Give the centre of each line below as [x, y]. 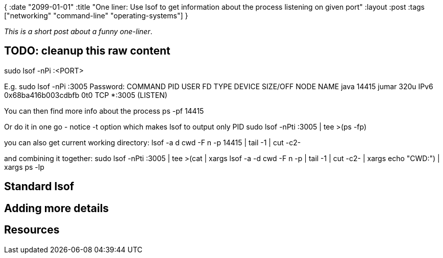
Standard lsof [39, 187]
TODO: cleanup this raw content [87, 51]
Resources [32, 230]
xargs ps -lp [24, 167]
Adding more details [57, 208]
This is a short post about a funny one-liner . [78, 31]
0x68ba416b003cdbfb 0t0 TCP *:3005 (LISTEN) [86, 95]
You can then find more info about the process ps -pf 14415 [104, 111]
